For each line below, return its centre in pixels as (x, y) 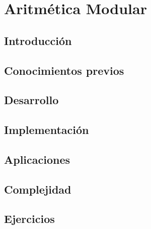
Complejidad (38, 189)
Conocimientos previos (64, 70)
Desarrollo (31, 100)
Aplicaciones (37, 159)
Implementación (47, 130)
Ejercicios (29, 219)
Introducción (38, 40)
